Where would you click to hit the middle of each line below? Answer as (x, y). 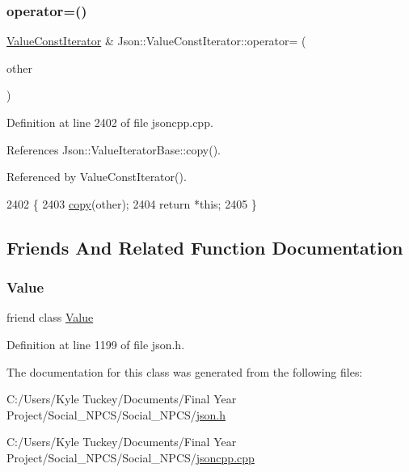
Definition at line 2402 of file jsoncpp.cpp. (110, 122)
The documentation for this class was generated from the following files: (185, 371)
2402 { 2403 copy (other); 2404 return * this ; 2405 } (132, 203)
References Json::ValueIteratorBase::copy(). (114, 149)
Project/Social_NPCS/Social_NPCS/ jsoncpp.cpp (131, 457)
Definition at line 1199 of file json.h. (96, 344)
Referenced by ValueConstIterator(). (97, 177)
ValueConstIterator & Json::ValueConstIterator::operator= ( (156, 41)
